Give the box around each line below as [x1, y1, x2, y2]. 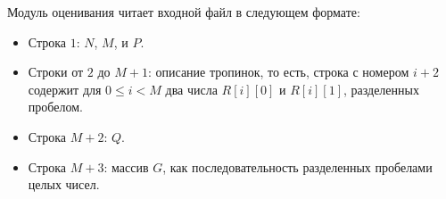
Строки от [28, 62, 84, 81]
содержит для [28, 79, 102, 98]
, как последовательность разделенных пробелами [162, 157, 433, 176]
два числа [165, 79, 218, 98]
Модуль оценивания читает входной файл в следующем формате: [7, 3, 360, 21]
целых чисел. [28, 175, 100, 194]
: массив [103, 157, 149, 176]
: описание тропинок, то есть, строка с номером [147, 62, 409, 81]
